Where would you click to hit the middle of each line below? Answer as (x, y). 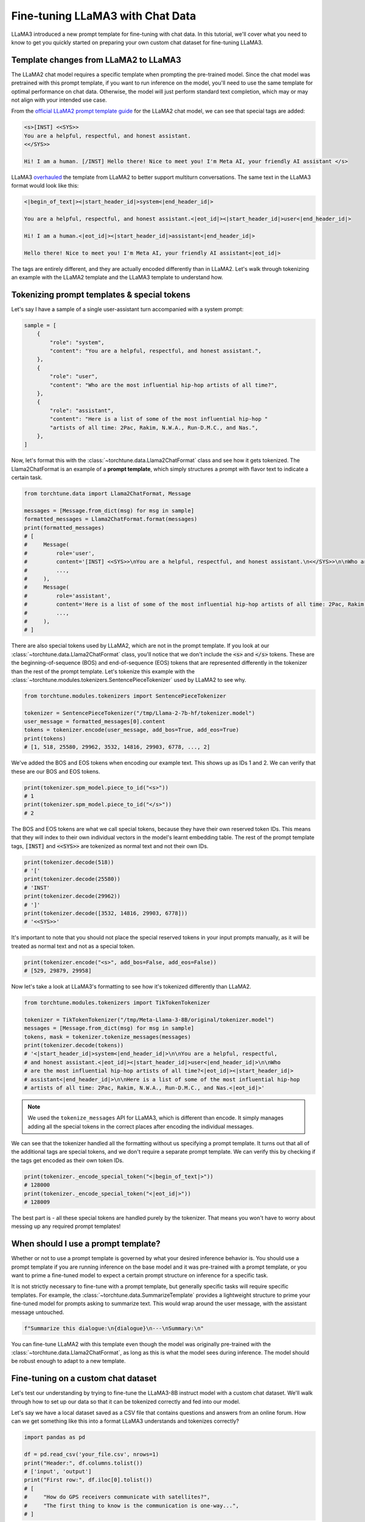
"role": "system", (77, 342)
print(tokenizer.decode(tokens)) (74, 1045)
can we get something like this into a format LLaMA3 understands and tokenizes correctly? (125, 1421)
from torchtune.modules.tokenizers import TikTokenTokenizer (117, 1002)
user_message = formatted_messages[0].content (95, 722)
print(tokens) (45, 738)
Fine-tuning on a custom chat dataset (84, 1379)
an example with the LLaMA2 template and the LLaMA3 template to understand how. (117, 278)
